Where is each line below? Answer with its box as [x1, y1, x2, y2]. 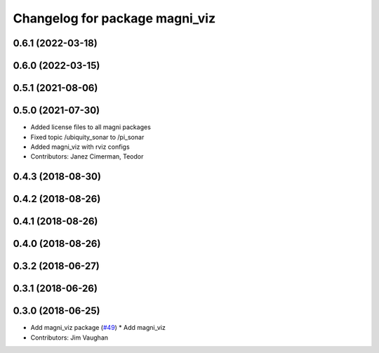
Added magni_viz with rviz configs [30, 142, 130, 151]
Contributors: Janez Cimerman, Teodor [30, 152, 144, 161]
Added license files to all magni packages [30, 123, 151, 131]
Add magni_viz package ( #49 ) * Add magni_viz [30, 324, 166, 332]
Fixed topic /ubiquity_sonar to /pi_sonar [30, 133, 145, 141]
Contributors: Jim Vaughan [30, 333, 109, 342]
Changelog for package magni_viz [13, 11, 216, 26]
